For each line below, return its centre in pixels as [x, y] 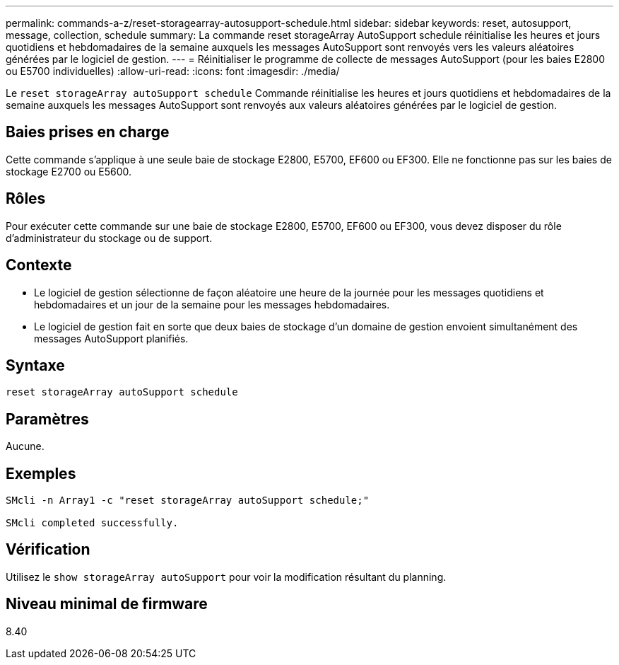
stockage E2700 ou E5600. [69, 171]
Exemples [41, 473]
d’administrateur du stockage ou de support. [109, 238]
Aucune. [25, 446]
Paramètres [47, 419]
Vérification [48, 550]
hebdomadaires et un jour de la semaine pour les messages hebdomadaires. [212, 304]
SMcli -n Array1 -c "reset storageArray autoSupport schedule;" [188, 501]
